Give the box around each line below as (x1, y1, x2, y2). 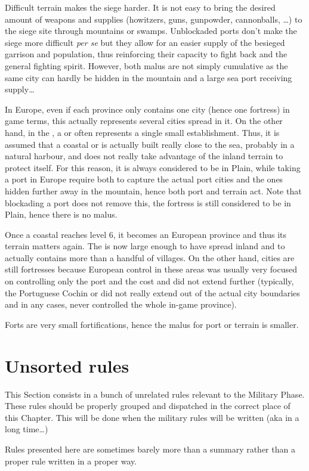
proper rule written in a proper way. (5, 454, 137, 467)
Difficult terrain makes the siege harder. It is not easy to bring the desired (5, 1, 276, 13)
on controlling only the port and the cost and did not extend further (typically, (5, 275, 294, 287)
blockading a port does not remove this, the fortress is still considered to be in (5, 196, 291, 209)
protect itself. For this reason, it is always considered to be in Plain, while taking (5, 161, 301, 173)
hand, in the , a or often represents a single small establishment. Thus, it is (5, 126, 280, 138)
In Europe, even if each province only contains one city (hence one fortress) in (5, 103, 290, 115)
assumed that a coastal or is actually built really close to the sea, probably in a (5, 138, 295, 150)
